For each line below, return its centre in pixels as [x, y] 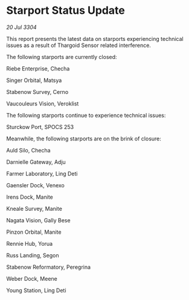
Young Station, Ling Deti [36, 290]
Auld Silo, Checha [28, 150]
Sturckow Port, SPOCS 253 [40, 127]
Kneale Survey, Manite [34, 208]
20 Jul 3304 [22, 27]
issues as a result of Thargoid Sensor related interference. [78, 45]
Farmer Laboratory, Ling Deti [42, 173]
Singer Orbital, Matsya [34, 80]
